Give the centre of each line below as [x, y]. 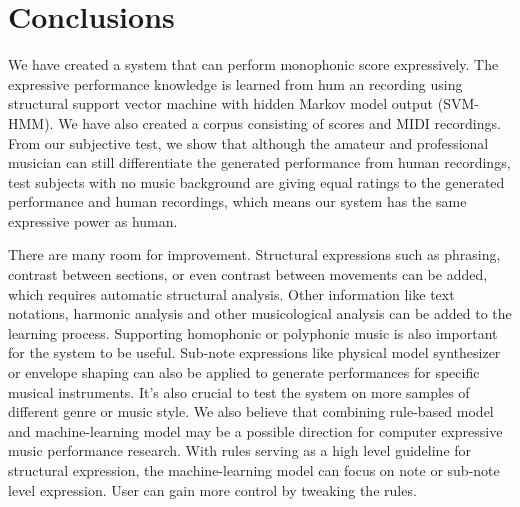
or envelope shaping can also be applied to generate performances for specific [244, 372]
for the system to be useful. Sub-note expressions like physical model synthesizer [254, 352]
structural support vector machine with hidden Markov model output [221, 103]
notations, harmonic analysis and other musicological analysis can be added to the [260, 313]
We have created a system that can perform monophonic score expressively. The [253, 64]
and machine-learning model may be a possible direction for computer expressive [255, 430]
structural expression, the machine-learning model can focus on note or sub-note [254, 470]
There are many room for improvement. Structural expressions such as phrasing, [254, 254]
